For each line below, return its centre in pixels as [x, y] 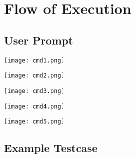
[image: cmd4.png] [34, 106]
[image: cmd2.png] [34, 76]
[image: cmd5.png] [34, 122]
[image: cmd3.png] [34, 91]
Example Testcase [51, 148]
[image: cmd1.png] [34, 60]
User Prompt [39, 40]
